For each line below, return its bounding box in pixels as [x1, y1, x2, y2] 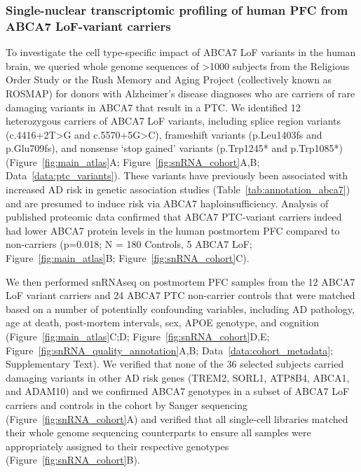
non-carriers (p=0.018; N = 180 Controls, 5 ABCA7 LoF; [6, 237, 252, 251]
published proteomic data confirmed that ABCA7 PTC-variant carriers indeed [6, 209, 342, 224]
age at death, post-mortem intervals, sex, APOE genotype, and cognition [6, 315, 320, 330]
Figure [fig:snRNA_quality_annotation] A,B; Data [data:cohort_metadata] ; [6, 342, 333, 357]
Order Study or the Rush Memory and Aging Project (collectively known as [6, 72, 332, 87]
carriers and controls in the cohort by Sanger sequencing [6, 397, 248, 412]
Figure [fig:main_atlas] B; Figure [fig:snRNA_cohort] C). [6, 251, 250, 265]
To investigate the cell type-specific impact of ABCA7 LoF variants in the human [6, 45, 356, 60]
